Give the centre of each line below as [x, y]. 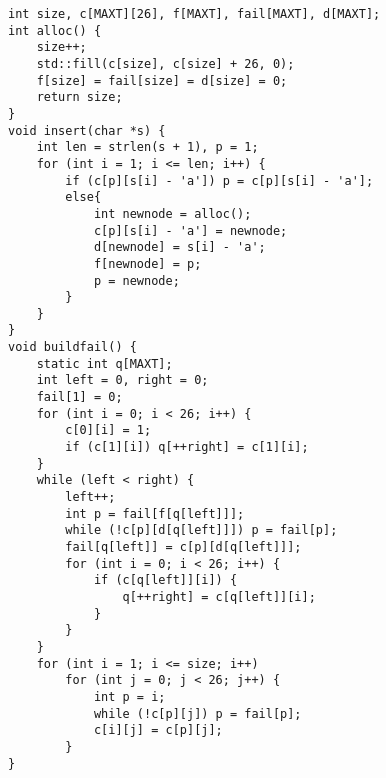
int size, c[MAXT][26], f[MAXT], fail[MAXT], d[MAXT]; [194, 14]
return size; [79, 97]
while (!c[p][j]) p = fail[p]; [197, 713]
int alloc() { [55, 30]
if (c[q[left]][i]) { [165, 580]
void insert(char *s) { [87, 130]
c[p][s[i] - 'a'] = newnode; [190, 230]
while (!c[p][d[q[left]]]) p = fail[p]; [201, 530]
